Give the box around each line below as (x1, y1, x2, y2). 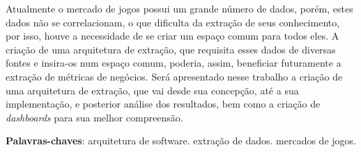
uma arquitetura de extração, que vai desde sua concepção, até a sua (6, 83, 299, 97)
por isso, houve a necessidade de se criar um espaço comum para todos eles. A (6, 28, 339, 43)
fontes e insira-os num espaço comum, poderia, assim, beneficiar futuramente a (6, 56, 341, 70)
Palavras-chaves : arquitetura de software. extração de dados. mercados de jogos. (6, 133, 356, 148)
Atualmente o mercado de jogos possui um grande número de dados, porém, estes (6, 1, 353, 15)
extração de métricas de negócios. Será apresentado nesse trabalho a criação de (6, 69, 343, 83)
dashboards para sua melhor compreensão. (6, 110, 183, 124)
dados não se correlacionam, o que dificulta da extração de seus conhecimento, (6, 15, 340, 29)
